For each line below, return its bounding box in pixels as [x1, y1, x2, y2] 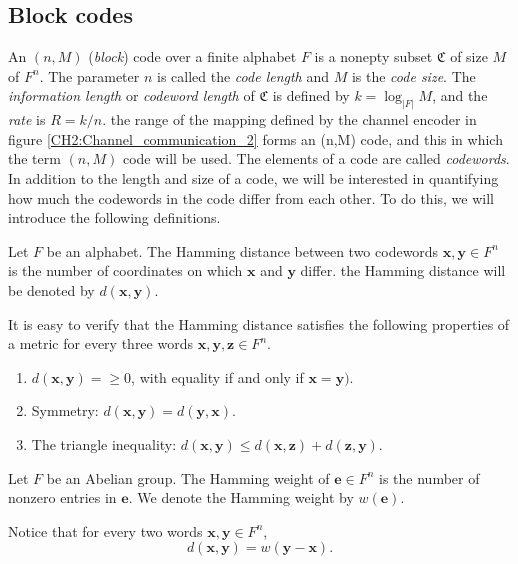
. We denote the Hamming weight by [128, 487, 354, 508]
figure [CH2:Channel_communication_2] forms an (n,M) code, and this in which [8, 128, 503, 149]
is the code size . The [351, 65, 476, 86]
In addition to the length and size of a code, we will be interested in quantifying [8, 168, 499, 189]
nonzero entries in [8, 487, 117, 508]
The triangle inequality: [31, 433, 177, 454]
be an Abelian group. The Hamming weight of [46, 467, 330, 488]
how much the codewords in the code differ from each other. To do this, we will [8, 187, 494, 208]
